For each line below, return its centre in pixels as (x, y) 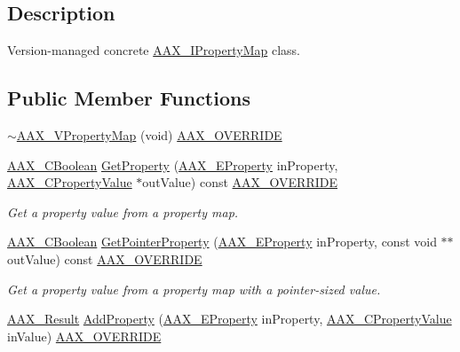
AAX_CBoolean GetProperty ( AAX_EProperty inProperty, (173, 164)
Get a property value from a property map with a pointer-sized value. (194, 289)
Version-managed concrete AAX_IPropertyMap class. (154, 50)
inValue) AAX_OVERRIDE (84, 336)
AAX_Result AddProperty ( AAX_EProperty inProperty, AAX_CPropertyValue (230, 319)
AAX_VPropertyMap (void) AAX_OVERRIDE (149, 135)
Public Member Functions (129, 98)
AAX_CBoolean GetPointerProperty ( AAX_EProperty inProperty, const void (222, 242)
